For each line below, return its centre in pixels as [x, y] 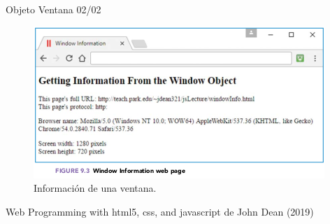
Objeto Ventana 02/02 [53, 9]
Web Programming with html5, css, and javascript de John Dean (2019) [160, 211]
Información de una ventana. [95, 188]
